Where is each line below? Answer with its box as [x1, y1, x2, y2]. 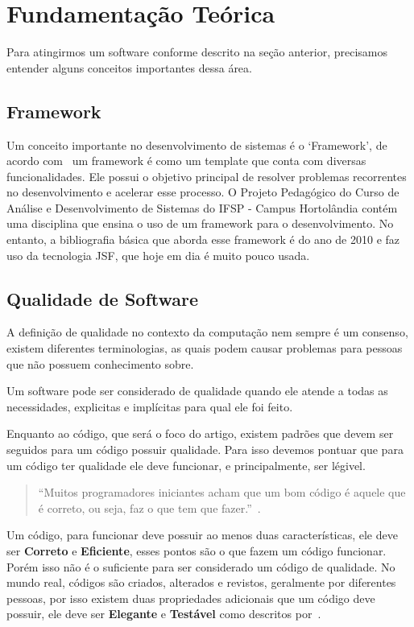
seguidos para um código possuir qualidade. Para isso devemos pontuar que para [6, 441, 404, 458]
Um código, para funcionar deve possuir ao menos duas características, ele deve [6, 526, 398, 543]
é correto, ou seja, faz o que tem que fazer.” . [38, 499, 261, 516]
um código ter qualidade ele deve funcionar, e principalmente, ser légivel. [6, 456, 366, 473]
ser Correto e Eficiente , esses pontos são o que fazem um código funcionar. [6, 542, 387, 559]
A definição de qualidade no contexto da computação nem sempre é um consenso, [6, 324, 408, 340]
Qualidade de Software [6, 286, 199, 311]
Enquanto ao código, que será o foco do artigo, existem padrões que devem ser [6, 425, 394, 442]
